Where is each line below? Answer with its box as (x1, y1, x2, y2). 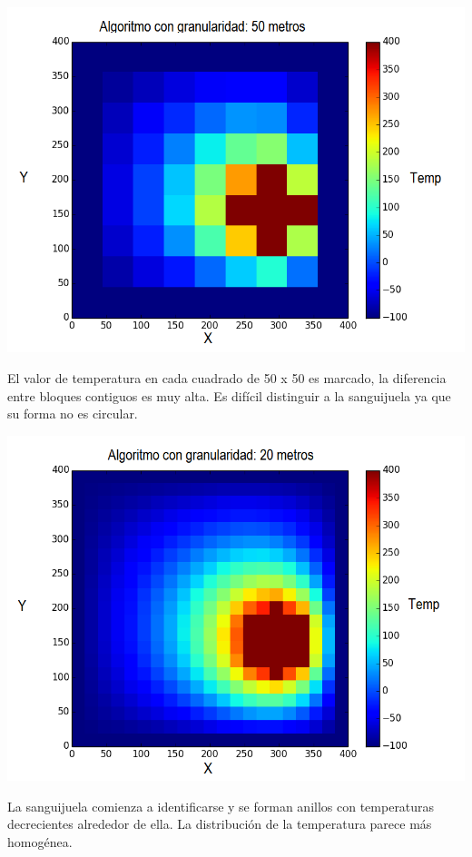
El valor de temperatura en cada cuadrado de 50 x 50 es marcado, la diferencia (7, 368, 447, 387)
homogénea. (7, 832, 73, 851)
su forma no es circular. (7, 404, 138, 423)
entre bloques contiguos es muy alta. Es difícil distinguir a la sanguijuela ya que (7, 386, 451, 405)
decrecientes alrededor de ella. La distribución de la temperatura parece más (7, 814, 432, 833)
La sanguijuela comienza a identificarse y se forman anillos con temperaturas (7, 796, 435, 815)
